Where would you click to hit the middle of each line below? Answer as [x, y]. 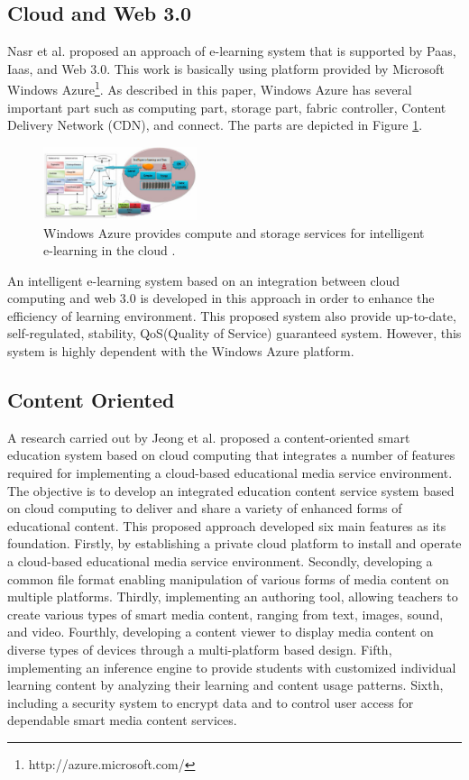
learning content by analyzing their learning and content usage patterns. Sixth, [225, 685]
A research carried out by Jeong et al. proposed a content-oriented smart [209, 437]
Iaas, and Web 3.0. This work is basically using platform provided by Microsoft [226, 68]
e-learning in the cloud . [110, 250]
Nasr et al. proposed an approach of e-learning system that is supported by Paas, [232, 51]
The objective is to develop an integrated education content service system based [231, 490]
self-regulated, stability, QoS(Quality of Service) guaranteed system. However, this [234, 333]
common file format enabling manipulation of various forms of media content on [228, 578]
